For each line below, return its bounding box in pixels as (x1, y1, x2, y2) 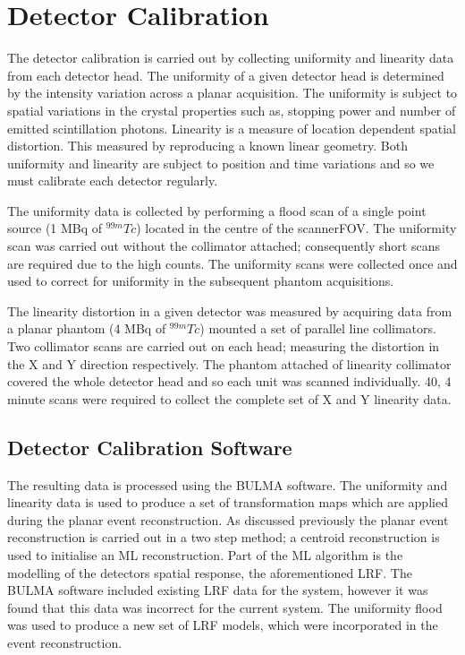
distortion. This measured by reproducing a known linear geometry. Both (7, 136, 408, 155)
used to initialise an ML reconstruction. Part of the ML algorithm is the (7, 545, 403, 564)
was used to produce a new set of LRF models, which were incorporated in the (7, 616, 438, 634)
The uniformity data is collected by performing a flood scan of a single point (7, 201, 427, 220)
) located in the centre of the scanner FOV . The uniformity (136, 219, 457, 237)
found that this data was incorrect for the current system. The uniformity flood (7, 598, 443, 616)
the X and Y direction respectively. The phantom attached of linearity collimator (7, 354, 452, 373)
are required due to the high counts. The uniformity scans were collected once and (7, 254, 458, 272)
